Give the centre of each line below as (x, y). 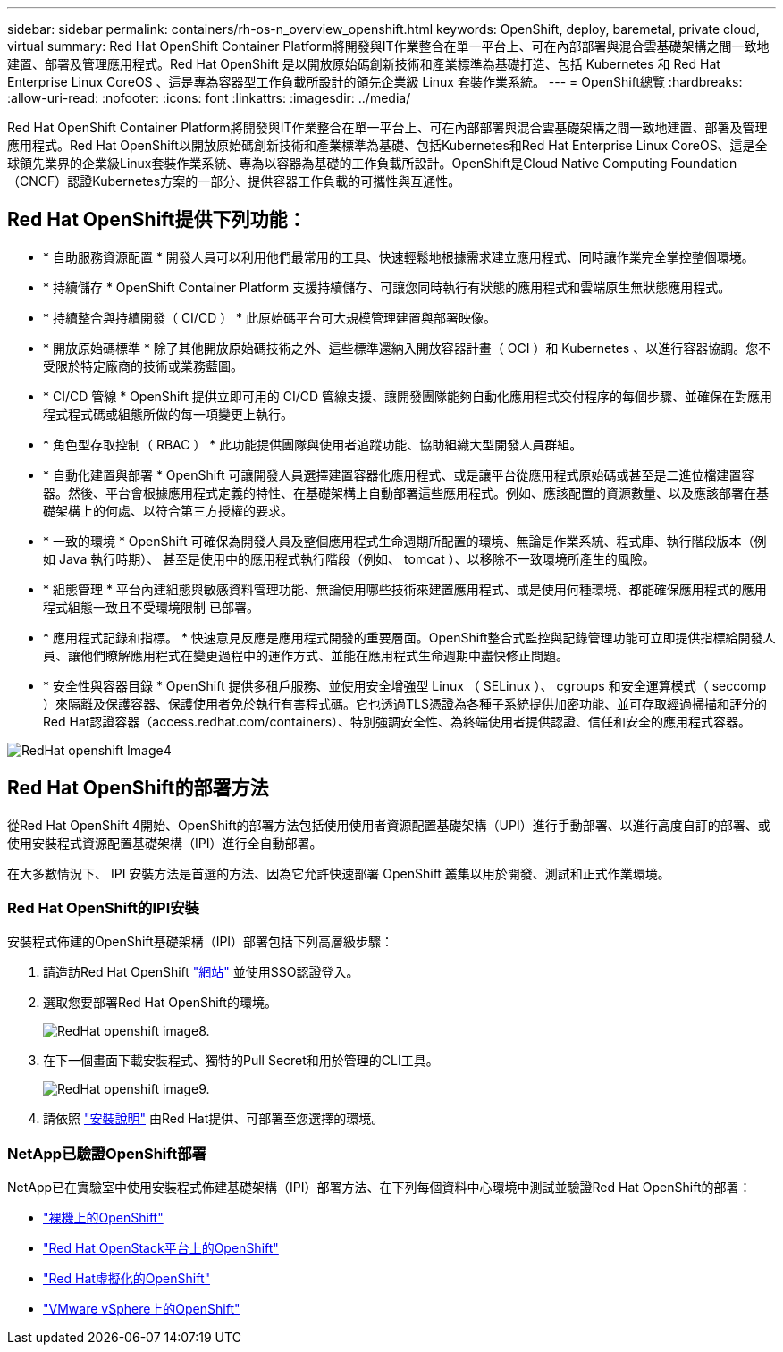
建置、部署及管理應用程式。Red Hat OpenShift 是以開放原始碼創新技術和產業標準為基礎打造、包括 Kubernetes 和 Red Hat (364, 64)
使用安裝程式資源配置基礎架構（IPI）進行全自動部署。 (165, 843)
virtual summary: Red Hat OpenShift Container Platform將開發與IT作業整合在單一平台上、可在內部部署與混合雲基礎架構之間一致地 (388, 46)
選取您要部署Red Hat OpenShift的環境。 (160, 1003)
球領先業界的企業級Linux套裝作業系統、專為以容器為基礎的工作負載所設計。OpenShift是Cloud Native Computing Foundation (372, 163)
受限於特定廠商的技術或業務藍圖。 (143, 365)
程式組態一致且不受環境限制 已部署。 (151, 607)
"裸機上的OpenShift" (103, 1218)
